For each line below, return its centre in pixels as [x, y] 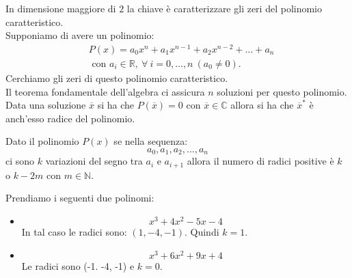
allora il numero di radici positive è [260, 161]
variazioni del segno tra [94, 161]
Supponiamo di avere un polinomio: [80, 35]
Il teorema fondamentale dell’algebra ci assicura [105, 91]
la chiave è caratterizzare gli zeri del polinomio [225, 8]
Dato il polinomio [42, 141]
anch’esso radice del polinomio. [70, 118]
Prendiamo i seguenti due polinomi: [80, 198]
